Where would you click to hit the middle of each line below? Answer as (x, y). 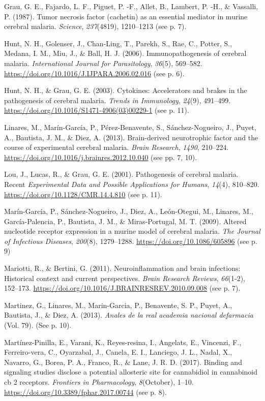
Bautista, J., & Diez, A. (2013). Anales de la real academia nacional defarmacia (129, 315)
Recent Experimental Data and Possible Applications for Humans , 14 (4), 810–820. (132, 184)
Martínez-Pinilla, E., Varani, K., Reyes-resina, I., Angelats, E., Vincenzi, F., (123, 342)
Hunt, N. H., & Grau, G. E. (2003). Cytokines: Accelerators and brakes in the (126, 90)
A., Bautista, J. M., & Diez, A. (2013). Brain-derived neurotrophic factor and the (131, 137)
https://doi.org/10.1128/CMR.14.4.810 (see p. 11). (83, 194)
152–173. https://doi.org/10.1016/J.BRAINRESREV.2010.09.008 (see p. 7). (122, 288)
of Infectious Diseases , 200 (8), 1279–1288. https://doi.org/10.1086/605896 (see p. (131, 241)
